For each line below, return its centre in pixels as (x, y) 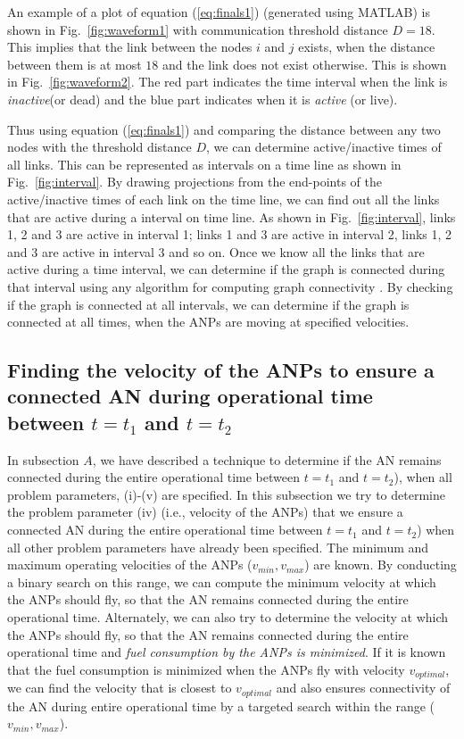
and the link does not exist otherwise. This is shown (304, 64)
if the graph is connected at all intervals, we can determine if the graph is (208, 304)
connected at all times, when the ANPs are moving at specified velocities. (208, 322)
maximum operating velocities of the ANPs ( (130, 565)
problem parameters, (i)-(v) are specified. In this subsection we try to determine (226, 494)
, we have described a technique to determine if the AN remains (267, 459)
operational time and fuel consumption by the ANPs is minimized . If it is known (227, 652)
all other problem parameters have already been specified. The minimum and (218, 547)
